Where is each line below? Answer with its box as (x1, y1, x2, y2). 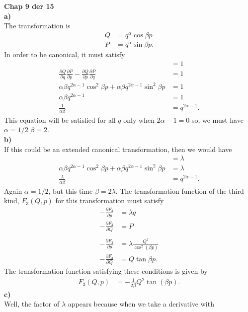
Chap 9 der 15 (4, 1, 54, 11)
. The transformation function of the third (115, 185, 244, 196)
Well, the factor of (4, 299, 60, 309)
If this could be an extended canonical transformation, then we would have (4, 144, 232, 154)
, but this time (48, 185, 93, 196)
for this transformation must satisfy (55, 195, 164, 206)
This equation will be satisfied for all (4, 114, 116, 125)
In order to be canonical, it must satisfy (4, 49, 125, 59)
